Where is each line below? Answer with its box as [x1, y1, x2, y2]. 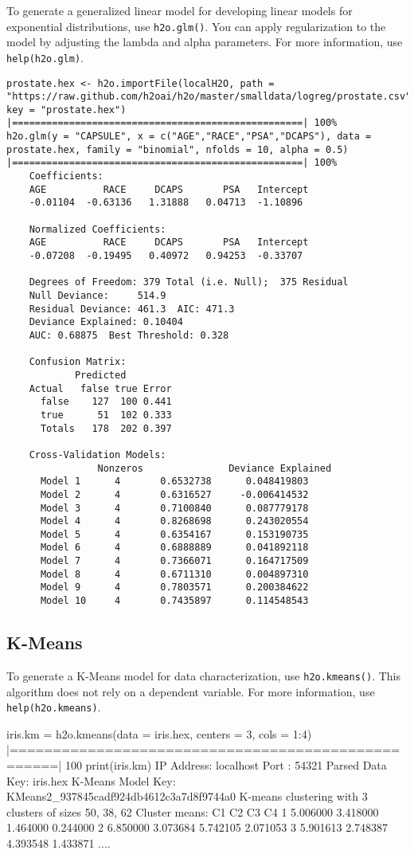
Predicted [74, 369, 127, 381]
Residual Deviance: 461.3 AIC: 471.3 [29, 303, 235, 315]
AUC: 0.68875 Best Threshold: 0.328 [29, 329, 229, 341]
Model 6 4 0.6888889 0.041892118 [40, 542, 309, 554]
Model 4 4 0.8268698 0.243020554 [40, 515, 309, 527]
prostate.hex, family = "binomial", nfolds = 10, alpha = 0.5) [6, 143, 349, 155]
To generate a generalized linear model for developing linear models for [6, 2, 353, 18]
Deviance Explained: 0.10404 [29, 316, 183, 328]
